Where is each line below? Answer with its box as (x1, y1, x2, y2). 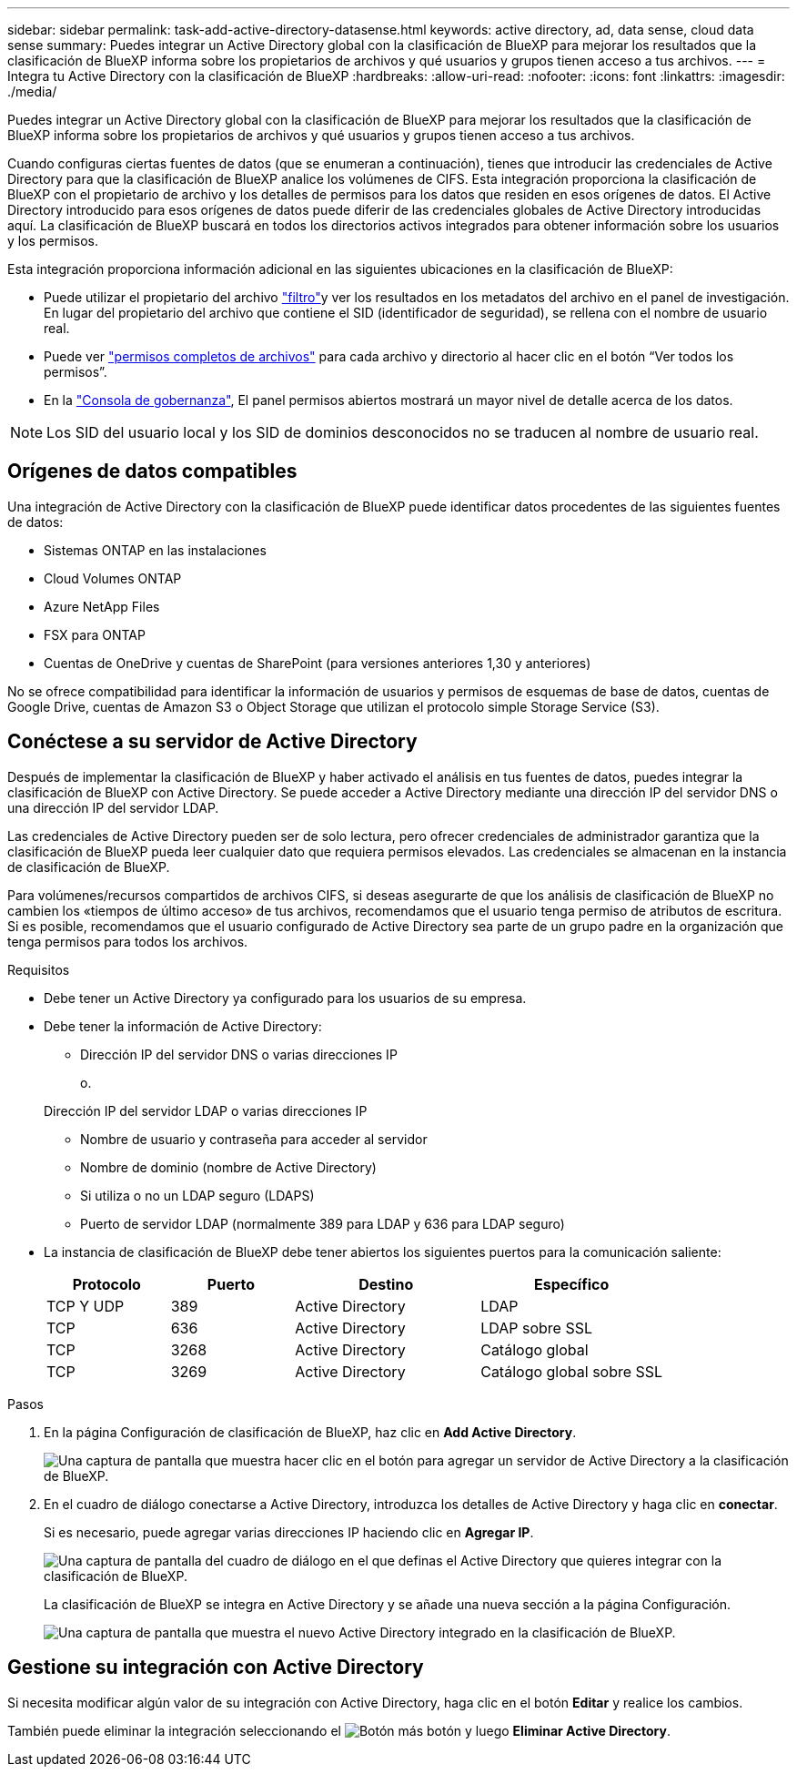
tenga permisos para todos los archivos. (7, 933, 248, 949)
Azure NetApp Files (44, 598, 160, 614)
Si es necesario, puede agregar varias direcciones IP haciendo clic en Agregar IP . (44, 1524, 534, 1540)
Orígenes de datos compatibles (7, 460, 298, 483)
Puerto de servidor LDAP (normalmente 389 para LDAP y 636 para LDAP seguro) (80, 1215, 565, 1232)
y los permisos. (7, 233, 99, 248)
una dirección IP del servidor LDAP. (7, 799, 219, 816)
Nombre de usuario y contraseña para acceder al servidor (80, 1130, 428, 1147)
